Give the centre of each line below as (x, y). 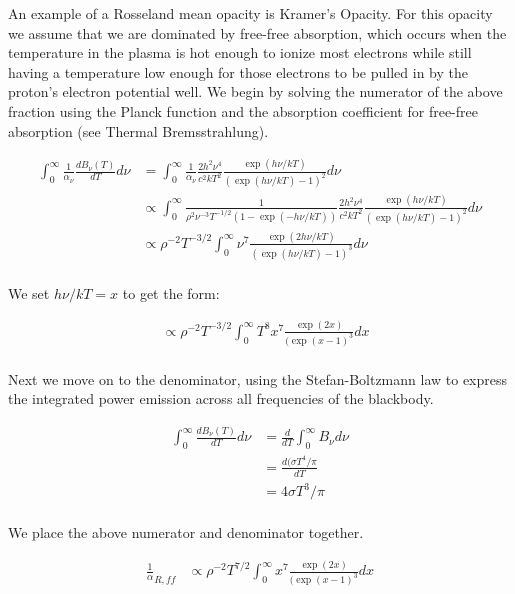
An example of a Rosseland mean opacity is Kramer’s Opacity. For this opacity (250, 13)
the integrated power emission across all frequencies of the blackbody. (221, 398)
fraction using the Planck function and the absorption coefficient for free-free (243, 110)
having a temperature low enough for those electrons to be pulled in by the (238, 71)
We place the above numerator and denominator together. (186, 532)
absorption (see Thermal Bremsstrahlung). (138, 130)
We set (29, 292)
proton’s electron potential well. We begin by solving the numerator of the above (255, 91)
